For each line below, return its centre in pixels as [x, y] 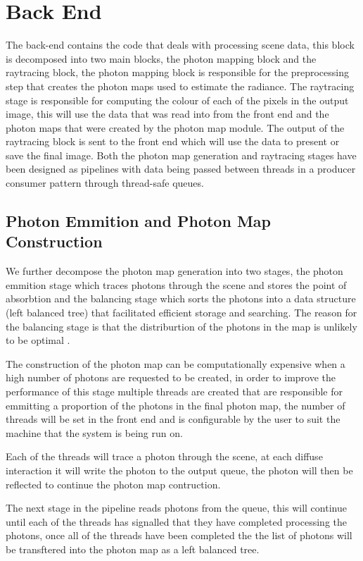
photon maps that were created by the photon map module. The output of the [175, 127]
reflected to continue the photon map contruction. [113, 484]
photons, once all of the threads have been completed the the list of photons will [179, 535]
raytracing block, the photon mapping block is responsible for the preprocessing [177, 72]
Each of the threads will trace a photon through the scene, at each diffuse [164, 456]
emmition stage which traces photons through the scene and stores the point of [176, 284]
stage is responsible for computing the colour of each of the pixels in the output [177, 100]
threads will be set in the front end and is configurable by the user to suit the [173, 419]
